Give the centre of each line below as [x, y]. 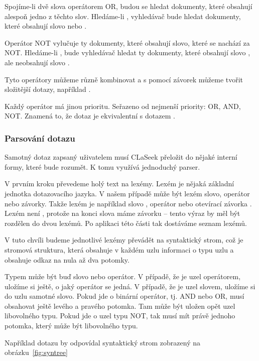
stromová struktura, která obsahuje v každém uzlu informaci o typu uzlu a [119, 249]
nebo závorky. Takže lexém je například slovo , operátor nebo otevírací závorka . [128, 203]
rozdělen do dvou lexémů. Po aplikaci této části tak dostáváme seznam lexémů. [126, 223]
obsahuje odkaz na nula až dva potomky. [67, 259]
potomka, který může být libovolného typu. [71, 326]
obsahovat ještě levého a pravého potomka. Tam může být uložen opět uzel [120, 306]
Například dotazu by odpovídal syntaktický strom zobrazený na [102, 342]
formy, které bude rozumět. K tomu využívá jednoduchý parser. [102, 166]
